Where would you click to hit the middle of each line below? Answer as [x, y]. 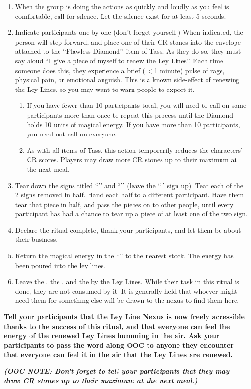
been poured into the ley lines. [60, 265]
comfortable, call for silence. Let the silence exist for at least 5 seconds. [121, 16]
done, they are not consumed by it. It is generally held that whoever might [126, 291]
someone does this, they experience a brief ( [80, 70]
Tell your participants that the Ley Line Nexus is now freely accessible [124, 317]
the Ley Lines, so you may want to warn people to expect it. [105, 89]
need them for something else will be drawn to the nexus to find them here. [127, 300]
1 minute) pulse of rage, [189, 70]
